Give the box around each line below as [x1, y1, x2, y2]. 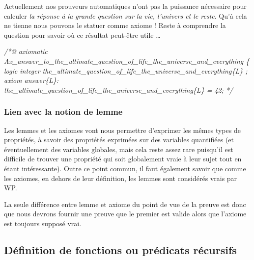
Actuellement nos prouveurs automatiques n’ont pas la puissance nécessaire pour [4, 1, 247, 11]
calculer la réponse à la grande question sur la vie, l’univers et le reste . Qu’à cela [4, 10, 247, 21]
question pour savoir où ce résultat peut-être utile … [4, 29, 161, 40]
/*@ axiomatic [4, 46, 48, 56]
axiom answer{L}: [4, 75, 59, 85]
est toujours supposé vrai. [4, 218, 82, 228]
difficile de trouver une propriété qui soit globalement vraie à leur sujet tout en [4, 154, 242, 164]
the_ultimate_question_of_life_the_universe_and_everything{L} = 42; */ [4, 84, 233, 95]
